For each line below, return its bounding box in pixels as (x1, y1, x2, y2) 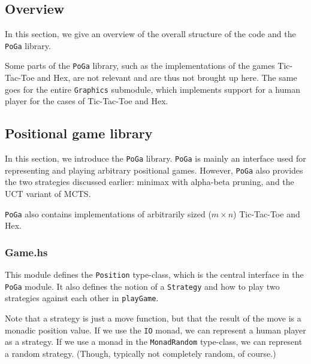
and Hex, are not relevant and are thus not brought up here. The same (37, 71, 297, 84)
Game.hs (5, 244, 48, 259)
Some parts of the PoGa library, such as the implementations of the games (5, 59, 275, 72)
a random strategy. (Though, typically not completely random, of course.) (5, 347, 276, 359)
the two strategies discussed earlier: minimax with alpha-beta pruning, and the (5, 175, 294, 188)
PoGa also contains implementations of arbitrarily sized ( (5, 207, 212, 220)
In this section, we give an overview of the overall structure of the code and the (5, 28, 296, 40)
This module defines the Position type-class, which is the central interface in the (5, 268, 304, 281)
